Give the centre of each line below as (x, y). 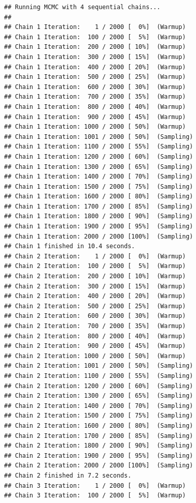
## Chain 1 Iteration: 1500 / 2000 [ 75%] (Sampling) (99, 186)
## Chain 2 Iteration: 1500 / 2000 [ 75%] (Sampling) (99, 416)
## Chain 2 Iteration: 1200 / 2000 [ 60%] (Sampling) (99, 386)
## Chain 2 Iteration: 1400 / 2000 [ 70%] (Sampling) (99, 406)
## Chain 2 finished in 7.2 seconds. (68, 475)
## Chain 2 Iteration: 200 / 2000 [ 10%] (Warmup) (95, 276)
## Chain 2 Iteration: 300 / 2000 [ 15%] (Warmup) (95, 286)
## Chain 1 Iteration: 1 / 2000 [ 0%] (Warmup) (95, 27)
